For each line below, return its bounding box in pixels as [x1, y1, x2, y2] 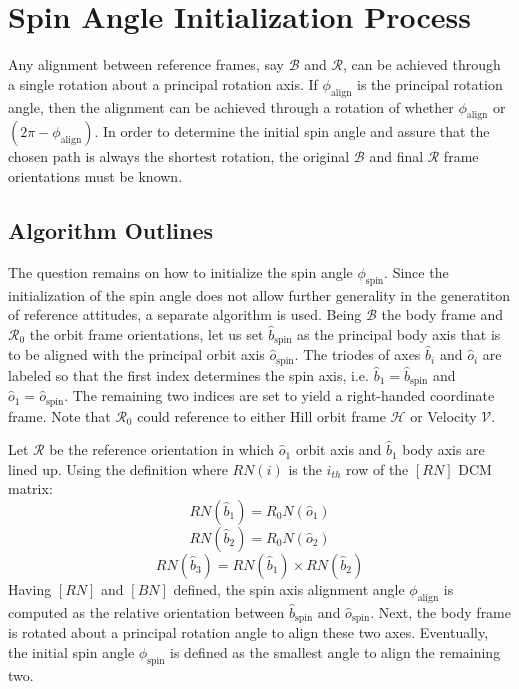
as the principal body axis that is [297, 323, 501, 344]
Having [8, 578, 52, 599]
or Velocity [410, 405, 477, 426]
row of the [346, 458, 409, 479]
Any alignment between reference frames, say [8, 54, 284, 75]
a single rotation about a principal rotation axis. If [8, 73, 318, 94]
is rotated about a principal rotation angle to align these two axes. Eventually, [8, 622, 489, 643]
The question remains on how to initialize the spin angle [8, 261, 353, 282]
